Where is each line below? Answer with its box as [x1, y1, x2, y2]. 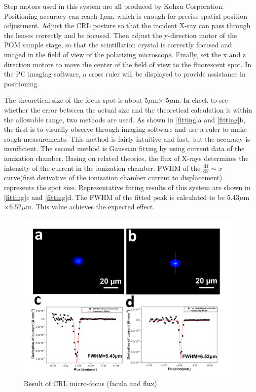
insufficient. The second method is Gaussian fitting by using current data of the [4, 143, 245, 154]
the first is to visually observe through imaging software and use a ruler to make [4, 124, 247, 134]
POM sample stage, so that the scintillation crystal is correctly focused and [4, 39, 232, 50]
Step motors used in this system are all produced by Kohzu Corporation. [4, 1, 224, 11]
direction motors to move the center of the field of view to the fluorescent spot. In [4, 59, 252, 69]
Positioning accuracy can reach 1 [4, 10, 103, 21]
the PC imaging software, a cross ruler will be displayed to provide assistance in [4, 69, 246, 79]
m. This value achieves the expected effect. [26, 201, 155, 212]
